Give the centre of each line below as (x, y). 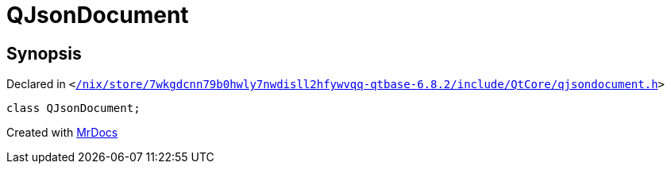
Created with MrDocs (62, 133)
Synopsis (44, 53)
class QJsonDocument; (73, 108)
